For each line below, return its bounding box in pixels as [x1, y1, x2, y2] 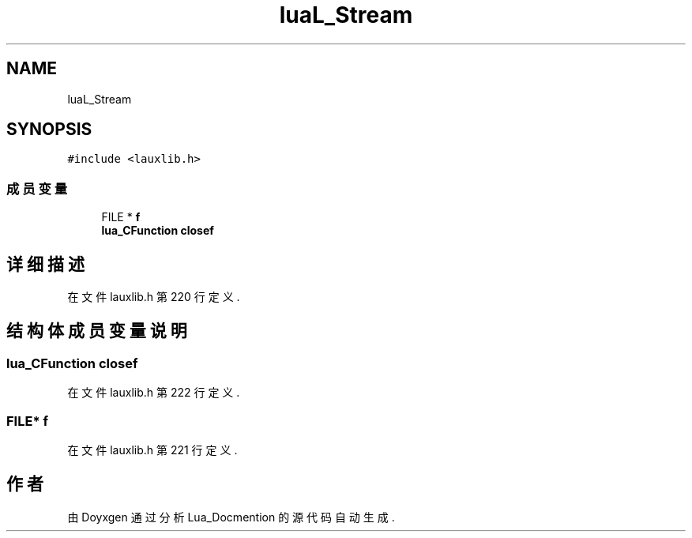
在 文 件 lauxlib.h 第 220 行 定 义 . [67, 290, 240, 304]
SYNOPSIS [6, 119, 92, 140]
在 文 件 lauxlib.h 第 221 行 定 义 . [67, 443, 238, 457]
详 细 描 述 [6, 254, 85, 274]
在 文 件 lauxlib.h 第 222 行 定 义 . [67, 386, 240, 400]
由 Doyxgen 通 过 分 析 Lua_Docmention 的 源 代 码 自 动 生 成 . [67, 510, 395, 524]
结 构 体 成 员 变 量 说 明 [6, 321, 187, 341]
